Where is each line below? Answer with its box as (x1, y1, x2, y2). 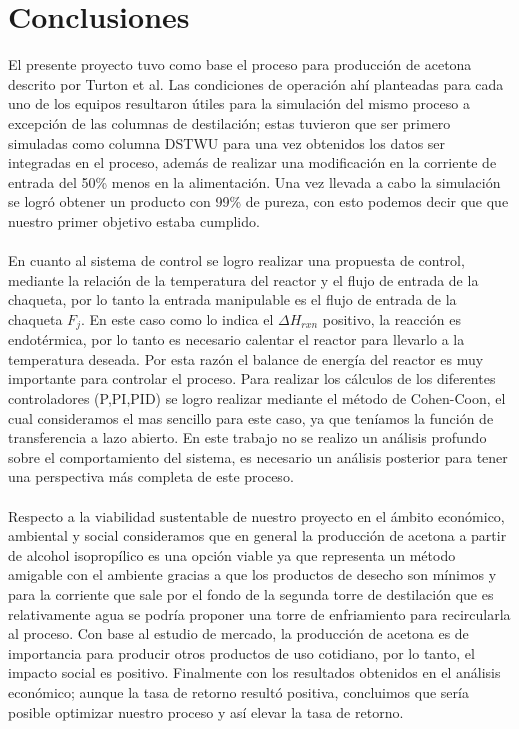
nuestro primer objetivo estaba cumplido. (8, 210, 260, 231)
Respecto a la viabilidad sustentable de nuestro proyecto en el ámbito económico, (8, 505, 505, 526)
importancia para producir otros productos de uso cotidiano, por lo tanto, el (8, 642, 475, 663)
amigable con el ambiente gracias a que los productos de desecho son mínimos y (8, 564, 497, 585)
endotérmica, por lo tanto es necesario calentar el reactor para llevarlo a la (8, 329, 465, 350)
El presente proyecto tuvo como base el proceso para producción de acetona (8, 54, 472, 75)
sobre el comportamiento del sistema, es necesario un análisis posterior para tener (8, 446, 508, 467)
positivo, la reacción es (322, 308, 461, 329)
